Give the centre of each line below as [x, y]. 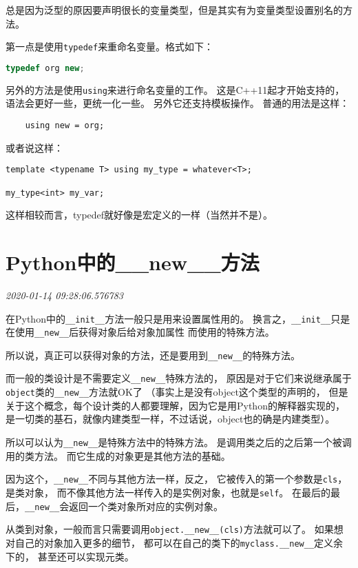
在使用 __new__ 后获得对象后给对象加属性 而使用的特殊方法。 [140, 332]
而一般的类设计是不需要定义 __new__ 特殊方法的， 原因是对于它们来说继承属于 [179, 378]
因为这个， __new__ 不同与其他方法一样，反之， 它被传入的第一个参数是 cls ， [177, 479]
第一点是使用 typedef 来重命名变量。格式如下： [110, 47]
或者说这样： [34, 147]
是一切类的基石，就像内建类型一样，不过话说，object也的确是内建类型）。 [170, 419]
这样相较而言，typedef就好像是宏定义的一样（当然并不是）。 [139, 215]
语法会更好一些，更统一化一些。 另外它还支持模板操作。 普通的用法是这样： [178, 103]
